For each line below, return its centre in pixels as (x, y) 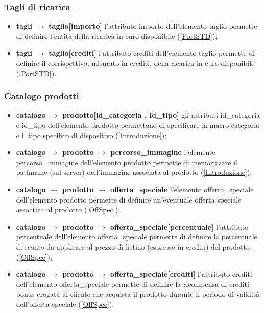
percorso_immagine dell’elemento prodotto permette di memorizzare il (127, 162)
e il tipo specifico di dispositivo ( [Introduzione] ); (91, 135)
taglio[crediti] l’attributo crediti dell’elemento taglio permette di (152, 53)
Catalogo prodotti (42, 96)
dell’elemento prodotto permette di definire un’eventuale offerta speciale (129, 199)
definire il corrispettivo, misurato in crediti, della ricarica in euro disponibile (135, 63)
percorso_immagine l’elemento (163, 152)
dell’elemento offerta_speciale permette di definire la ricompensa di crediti (133, 284)
